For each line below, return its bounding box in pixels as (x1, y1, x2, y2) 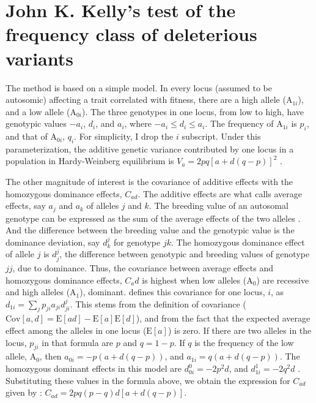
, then (39, 350, 62, 363)
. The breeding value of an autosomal (149, 199, 288, 212)
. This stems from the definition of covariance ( (70, 297, 246, 310)
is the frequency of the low (194, 336, 294, 348)
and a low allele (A (6, 105, 76, 118)
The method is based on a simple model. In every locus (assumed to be (6, 81, 273, 94)
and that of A (6, 130, 57, 143)
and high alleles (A (6, 285, 76, 298)
